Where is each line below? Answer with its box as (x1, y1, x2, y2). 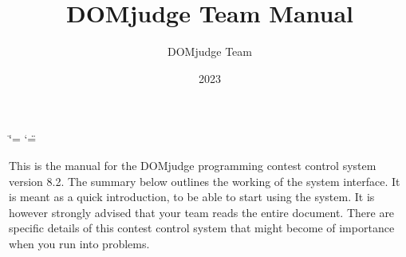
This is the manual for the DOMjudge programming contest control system (9, 156, 376, 173)
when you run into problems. (9, 235, 150, 251)
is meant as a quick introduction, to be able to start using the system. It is (9, 188, 375, 205)
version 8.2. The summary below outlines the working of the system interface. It (9, 172, 400, 189)
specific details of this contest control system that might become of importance (9, 219, 395, 236)
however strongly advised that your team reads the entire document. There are (9, 204, 395, 220)
